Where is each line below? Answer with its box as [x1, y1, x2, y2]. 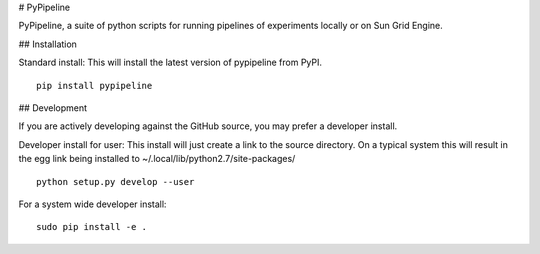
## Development [18, 101, 88, 114]
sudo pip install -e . [36, 221, 148, 233]
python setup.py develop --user [36, 176, 195, 187]
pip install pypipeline [36, 80, 153, 91]
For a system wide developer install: [18, 198, 167, 210]
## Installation [18, 38, 77, 50]
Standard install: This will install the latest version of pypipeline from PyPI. [18, 56, 323, 69]
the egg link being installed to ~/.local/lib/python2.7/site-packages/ [18, 153, 296, 165]
